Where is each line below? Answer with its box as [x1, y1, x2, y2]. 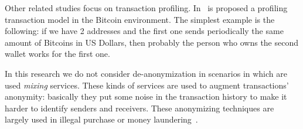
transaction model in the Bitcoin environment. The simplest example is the [5, 13, 275, 25]
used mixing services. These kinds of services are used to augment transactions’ [5, 79, 289, 91]
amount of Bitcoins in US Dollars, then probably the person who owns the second [5, 36, 299, 48]
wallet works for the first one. [5, 47, 110, 60]
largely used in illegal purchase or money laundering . [5, 113, 198, 125]
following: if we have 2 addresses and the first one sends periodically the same [5, 25, 284, 37]
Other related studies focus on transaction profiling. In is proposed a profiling [5, 2, 288, 13]
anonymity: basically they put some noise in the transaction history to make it [5, 90, 287, 103]
